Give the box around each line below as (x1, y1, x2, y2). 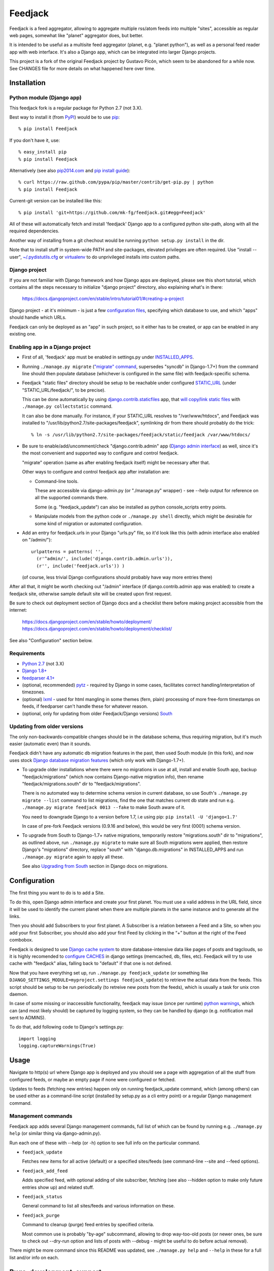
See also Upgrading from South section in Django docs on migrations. (22, 863, 168, 869)
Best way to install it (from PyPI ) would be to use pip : (9, 114, 120, 120)
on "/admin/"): (22, 537, 52, 543)
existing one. (9, 331, 37, 337)
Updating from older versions (9, 723, 84, 730)
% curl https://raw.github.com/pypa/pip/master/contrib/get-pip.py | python (18, 179, 214, 185)
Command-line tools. (35, 478, 79, 484)
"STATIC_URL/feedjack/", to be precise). (22, 387, 106, 393)
